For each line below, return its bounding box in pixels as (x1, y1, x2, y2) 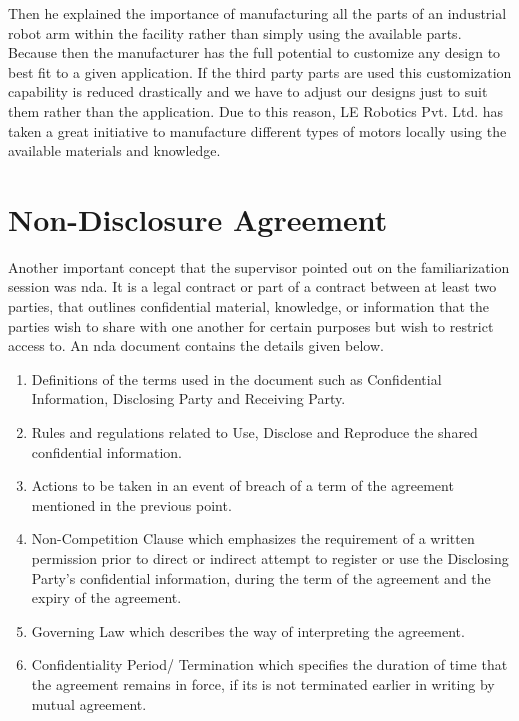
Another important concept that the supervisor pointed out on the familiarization (8, 256, 510, 277)
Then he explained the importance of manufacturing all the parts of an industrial (8, 3, 507, 23)
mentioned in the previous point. (31, 494, 232, 515)
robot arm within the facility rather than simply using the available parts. (8, 22, 462, 43)
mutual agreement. (31, 693, 147, 714)
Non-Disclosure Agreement (8, 198, 388, 239)
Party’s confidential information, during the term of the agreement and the (31, 567, 491, 588)
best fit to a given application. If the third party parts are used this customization (8, 61, 512, 82)
